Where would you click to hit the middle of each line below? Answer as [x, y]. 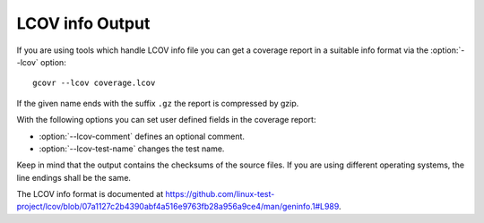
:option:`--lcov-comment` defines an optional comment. [142, 136]
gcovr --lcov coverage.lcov [94, 83]
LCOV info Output [83, 23]
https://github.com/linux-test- [220, 194]
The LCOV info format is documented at [90, 194]
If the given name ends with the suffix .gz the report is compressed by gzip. [158, 103]
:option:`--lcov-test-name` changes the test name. [132, 149]
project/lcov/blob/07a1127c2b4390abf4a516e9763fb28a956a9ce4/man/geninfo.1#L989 [178, 207]
